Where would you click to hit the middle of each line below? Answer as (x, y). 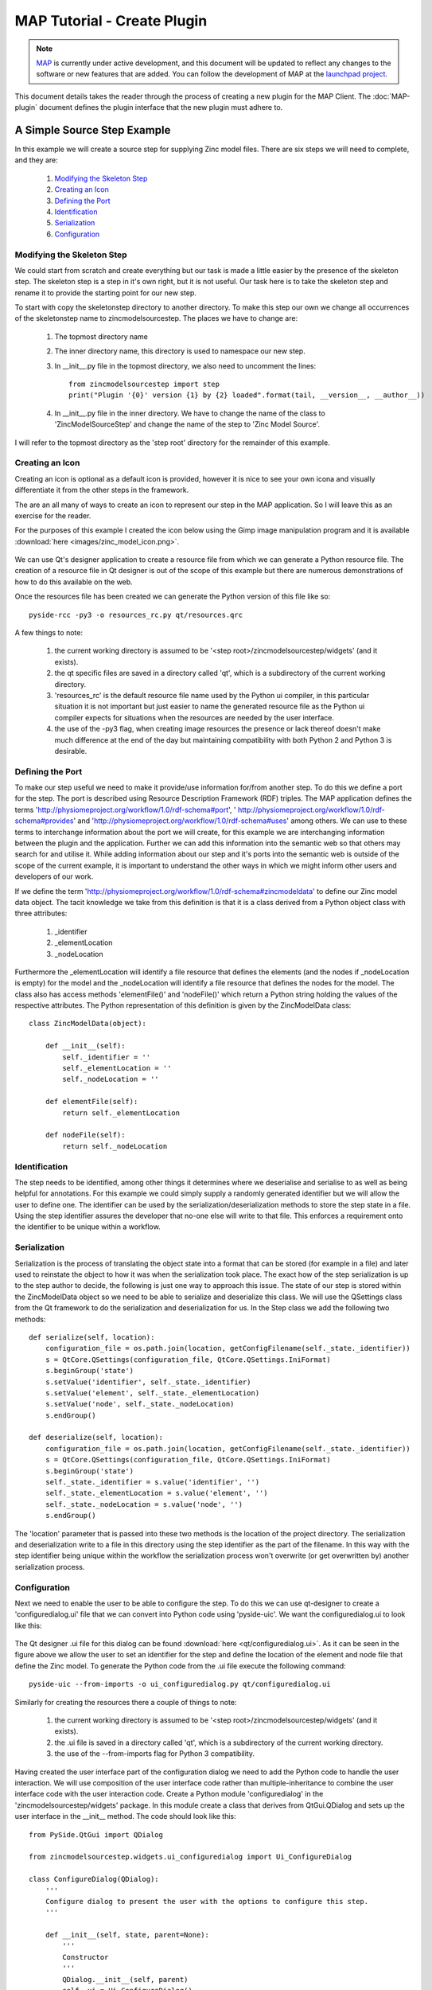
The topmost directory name (101, 336)
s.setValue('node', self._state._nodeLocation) (140, 1404)
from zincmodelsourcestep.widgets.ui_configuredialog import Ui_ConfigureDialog (191, 1857)
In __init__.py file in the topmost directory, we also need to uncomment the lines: (185, 365)
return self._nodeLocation (115, 1146)
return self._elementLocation (121, 1113)
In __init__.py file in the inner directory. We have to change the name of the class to (190, 413)
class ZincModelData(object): (88, 1024)
